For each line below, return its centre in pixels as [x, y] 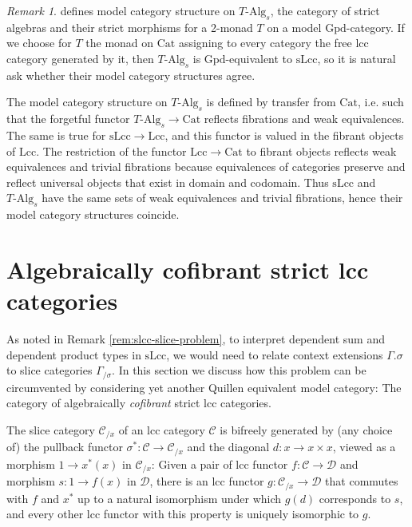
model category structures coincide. [93, 214]
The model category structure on [87, 102]
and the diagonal [228, 447]
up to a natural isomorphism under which [180, 498]
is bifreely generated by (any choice [306, 429]
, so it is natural [357, 58]
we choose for [39, 43]
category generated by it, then [80, 58]
